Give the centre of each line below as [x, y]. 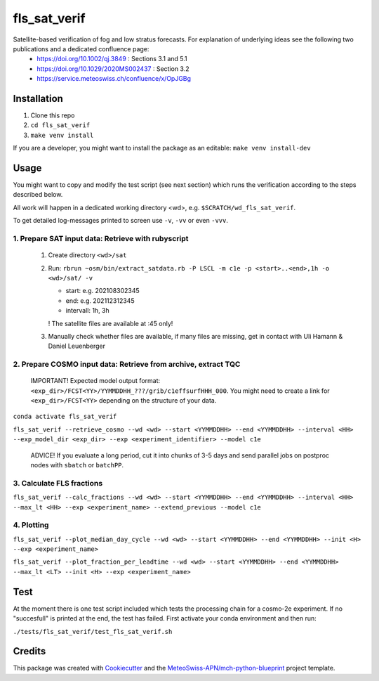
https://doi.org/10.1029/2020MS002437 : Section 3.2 [113, 69]
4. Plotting [31, 525]
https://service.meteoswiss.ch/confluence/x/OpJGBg [114, 79]
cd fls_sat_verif [60, 125]
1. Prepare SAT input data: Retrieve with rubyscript [101, 239]
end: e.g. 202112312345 [100, 300]
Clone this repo [53, 115]
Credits [29, 651]
